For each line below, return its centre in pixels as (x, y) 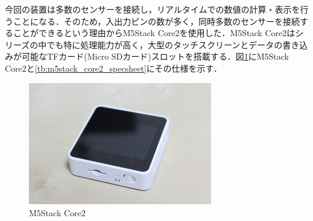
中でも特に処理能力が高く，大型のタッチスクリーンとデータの (160, 44)
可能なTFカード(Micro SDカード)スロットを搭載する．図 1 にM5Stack (155, 56)
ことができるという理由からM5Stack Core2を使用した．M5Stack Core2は (154, 33)
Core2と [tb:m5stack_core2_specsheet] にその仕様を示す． (113, 68)
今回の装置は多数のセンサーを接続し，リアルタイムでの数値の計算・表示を (153, 9)
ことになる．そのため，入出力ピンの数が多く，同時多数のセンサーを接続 (156, 21)
